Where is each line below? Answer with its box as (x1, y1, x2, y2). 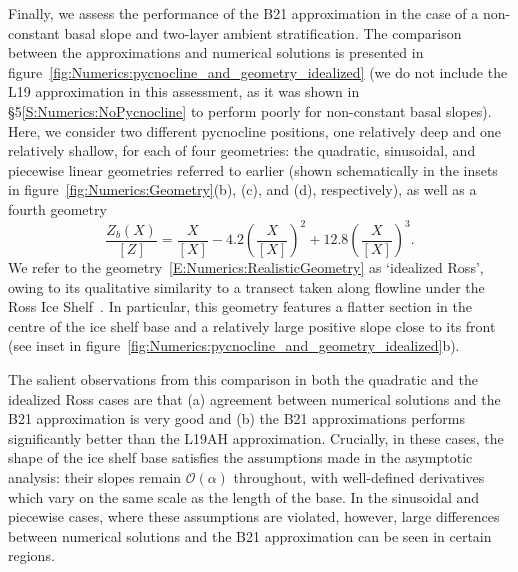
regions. (8, 545, 55, 566)
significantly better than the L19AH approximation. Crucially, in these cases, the (8, 427, 504, 448)
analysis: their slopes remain (8, 466, 182, 487)
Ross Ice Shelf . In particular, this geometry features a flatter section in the (8, 296, 472, 317)
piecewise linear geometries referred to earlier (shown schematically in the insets (8, 159, 498, 180)
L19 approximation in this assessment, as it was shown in (8, 81, 360, 102)
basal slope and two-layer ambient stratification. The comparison (64, 22, 462, 43)
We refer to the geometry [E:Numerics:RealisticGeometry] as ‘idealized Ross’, (8, 257, 484, 278)
